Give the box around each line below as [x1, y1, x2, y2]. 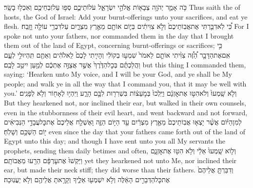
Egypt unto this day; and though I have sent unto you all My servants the [4, 136, 226, 146]
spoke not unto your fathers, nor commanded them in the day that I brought [4, 30, 234, 41]
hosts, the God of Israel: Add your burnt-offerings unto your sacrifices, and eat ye [4, 11, 248, 21]
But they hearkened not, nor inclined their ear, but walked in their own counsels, [4, 97, 246, 107]
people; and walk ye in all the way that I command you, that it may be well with [4, 78, 247, 88]
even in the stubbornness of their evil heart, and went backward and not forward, [4, 107, 248, 117]
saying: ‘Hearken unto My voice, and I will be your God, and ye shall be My [4, 69, 232, 79]
